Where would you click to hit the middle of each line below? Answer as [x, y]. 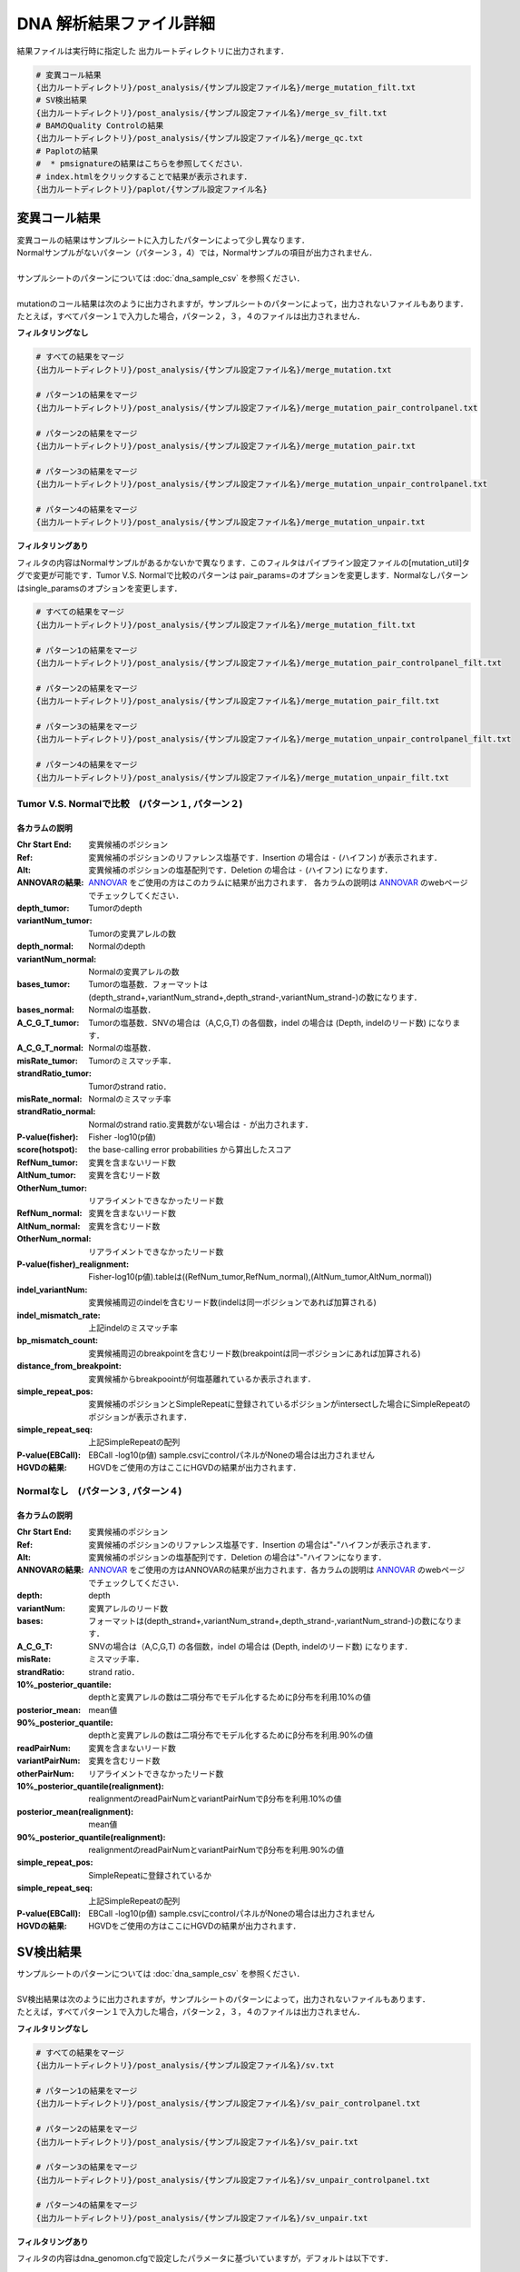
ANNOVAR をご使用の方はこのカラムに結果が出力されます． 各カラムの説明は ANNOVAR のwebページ [278, 882]
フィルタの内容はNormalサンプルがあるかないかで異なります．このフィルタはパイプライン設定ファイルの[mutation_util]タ [244, 563]
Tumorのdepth [115, 908]
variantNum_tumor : [54, 921]
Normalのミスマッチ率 [130, 1099]
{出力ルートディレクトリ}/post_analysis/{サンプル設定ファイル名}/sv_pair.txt [197, 2142]
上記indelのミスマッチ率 [133, 1328]
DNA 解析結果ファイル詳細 [116, 24]
